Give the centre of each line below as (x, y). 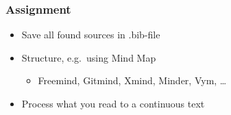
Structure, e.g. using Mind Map (89, 57)
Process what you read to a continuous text (113, 103)
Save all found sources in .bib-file (91, 35)
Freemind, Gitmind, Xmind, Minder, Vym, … (132, 80)
